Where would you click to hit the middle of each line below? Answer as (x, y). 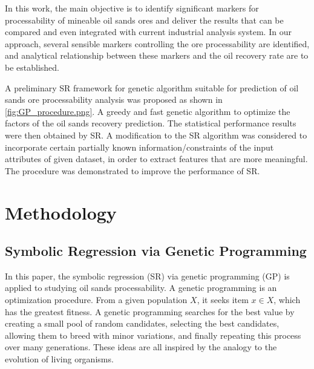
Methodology (61, 212)
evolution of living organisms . (59, 359)
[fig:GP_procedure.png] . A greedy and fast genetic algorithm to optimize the (148, 111)
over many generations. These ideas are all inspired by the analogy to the (141, 347)
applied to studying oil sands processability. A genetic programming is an (141, 288)
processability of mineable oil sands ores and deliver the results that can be (144, 20)
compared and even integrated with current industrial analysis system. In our (148, 32)
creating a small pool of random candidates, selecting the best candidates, (142, 323)
